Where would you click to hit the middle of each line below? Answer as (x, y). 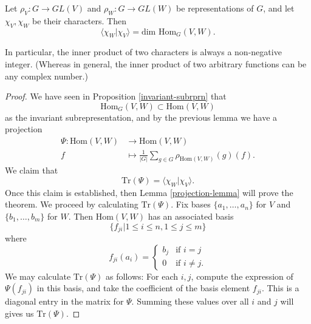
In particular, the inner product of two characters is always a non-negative (143, 52)
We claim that (32, 170)
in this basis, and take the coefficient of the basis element (143, 288)
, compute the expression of (242, 276)
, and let (279, 8)
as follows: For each (142, 276)
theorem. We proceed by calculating (72, 204)
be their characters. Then (79, 20)
